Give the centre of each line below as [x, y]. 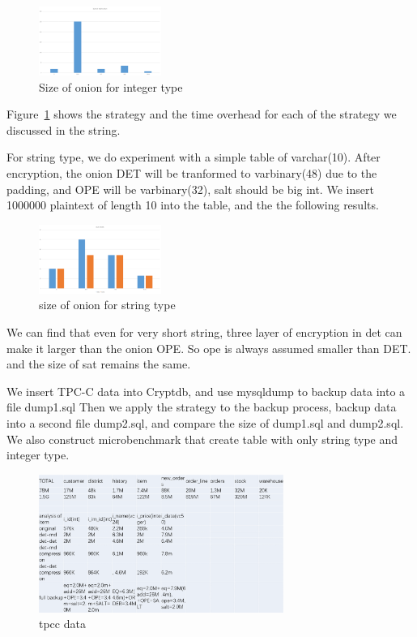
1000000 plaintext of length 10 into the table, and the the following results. [193, 205]
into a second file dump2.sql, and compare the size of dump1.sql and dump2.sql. [205, 422]
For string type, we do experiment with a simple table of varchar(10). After [194, 157]
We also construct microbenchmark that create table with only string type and [202, 439]
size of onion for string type [107, 305]
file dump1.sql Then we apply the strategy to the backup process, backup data [202, 407]
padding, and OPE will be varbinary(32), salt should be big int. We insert [190, 189]
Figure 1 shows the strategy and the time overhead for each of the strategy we [202, 114]
